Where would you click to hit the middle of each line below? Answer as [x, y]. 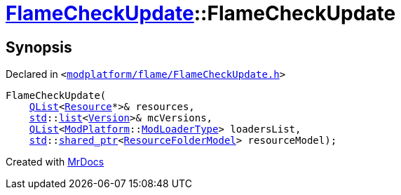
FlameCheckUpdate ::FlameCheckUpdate [201, 13]
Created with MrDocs [55, 162]
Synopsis [39, 47]
